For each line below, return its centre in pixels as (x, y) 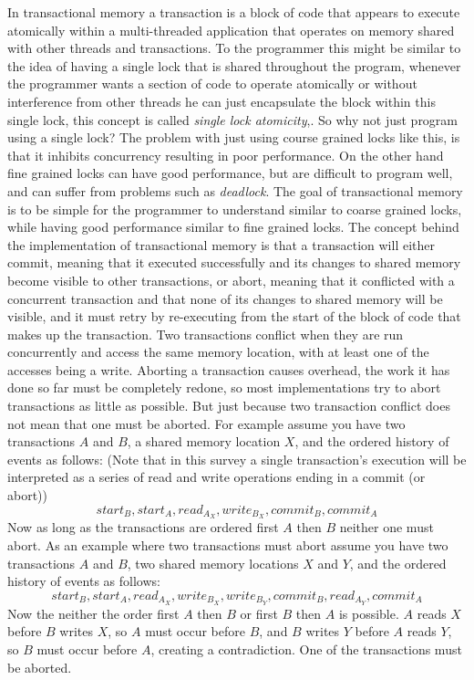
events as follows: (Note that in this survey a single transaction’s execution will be (237, 459)
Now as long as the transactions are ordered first (143, 527)
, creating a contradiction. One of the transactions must (306, 649)
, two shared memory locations (213, 563)
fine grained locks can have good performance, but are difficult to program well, (230, 173)
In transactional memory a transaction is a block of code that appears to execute (234, 12)
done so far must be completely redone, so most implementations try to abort (224, 387)
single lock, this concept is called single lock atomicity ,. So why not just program (233, 119)
